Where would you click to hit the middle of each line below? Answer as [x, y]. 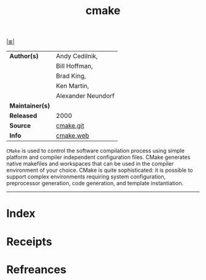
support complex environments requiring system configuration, [86, 177]
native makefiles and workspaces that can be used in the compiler [90, 164]
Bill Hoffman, [74, 66]
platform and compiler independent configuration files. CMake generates [98, 157]
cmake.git [70, 126]
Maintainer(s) [30, 106]
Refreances [36, 269]
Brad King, [71, 76]
